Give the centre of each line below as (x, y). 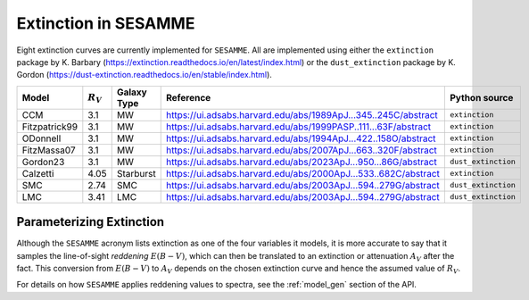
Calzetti (38, 173)
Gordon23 (43, 162)
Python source (481, 97)
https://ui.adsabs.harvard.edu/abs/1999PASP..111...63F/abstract (298, 127)
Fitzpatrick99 (50, 127)
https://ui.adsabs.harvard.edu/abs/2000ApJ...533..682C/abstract (303, 173)
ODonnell (41, 138)
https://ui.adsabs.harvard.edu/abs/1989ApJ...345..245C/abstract (302, 114)
